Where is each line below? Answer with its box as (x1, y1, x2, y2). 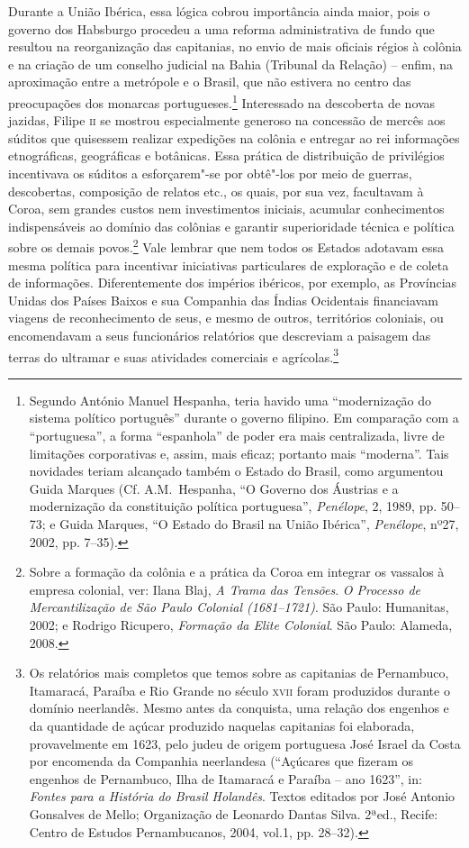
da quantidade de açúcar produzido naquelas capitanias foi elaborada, (29, 716, 415, 734)
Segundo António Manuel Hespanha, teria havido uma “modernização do (29, 390, 432, 409)
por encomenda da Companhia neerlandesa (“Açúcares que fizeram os (29, 752, 413, 770)
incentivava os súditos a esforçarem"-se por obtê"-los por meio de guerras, (8, 164, 412, 182)
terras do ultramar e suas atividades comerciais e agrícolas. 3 (8, 344, 339, 366)
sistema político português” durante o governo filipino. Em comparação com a (29, 408, 459, 427)
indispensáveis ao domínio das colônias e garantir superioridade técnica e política (8, 216, 455, 235)
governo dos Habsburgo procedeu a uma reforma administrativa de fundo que (8, 19, 435, 38)
